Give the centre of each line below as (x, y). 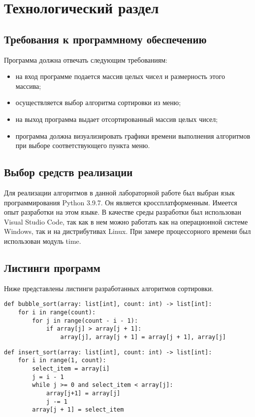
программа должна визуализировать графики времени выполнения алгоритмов (133, 135)
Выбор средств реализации (68, 172)
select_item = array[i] (71, 368)
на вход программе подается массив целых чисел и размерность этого (120, 76)
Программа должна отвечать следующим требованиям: (86, 59)
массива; (28, 86)
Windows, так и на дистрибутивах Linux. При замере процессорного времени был (127, 231)
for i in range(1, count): (62, 360)
